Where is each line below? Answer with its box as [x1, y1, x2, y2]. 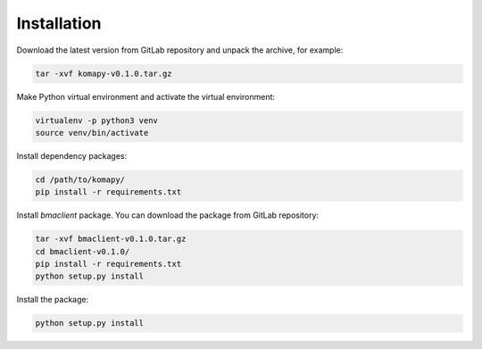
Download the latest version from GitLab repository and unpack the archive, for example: [16, 45, 344, 55]
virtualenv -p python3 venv [35, 115, 158, 125]
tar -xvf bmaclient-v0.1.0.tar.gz [35, 234, 187, 245]
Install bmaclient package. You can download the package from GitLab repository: [16, 210, 320, 220]
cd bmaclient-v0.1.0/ [35, 246, 130, 256]
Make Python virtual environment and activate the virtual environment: [16, 91, 276, 102]
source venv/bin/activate [35, 128, 149, 137]
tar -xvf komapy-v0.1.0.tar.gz [35, 68, 173, 79]
